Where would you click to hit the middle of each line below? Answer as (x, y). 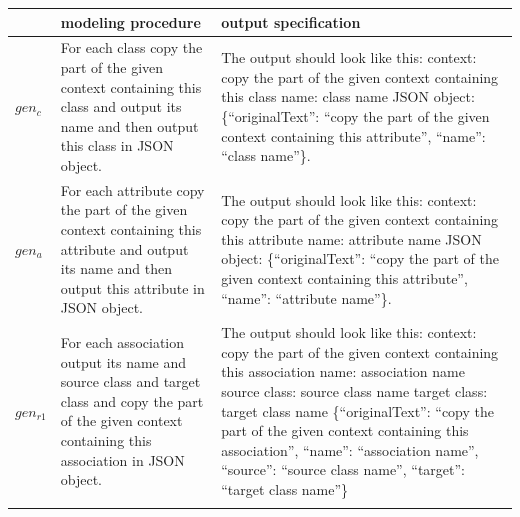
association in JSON (122, 459)
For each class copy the (131, 47)
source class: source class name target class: (354, 390)
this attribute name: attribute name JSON (351, 238)
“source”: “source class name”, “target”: (343, 469)
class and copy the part (132, 400)
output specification (291, 21)
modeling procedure (130, 21)
